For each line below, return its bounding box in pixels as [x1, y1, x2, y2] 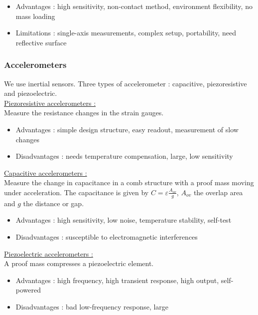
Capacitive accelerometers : [4, 167, 87, 178]
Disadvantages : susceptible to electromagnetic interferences [15, 231, 198, 242]
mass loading [15, 10, 55, 21]
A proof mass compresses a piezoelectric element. [4, 258, 154, 269]
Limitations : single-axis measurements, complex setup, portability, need [15, 27, 236, 38]
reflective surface [15, 37, 67, 47]
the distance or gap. [23, 198, 84, 208]
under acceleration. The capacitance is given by [4, 187, 149, 197]
